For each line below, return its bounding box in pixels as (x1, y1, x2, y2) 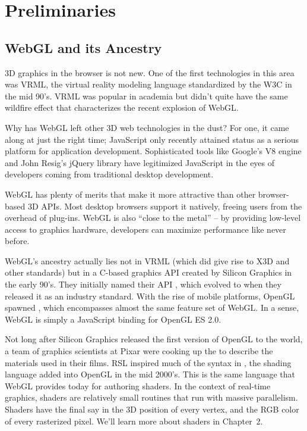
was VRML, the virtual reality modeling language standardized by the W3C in (5, 78, 292, 90)
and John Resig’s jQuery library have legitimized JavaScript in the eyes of (5, 156, 275, 168)
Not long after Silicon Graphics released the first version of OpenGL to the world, (5, 333, 303, 345)
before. (5, 235, 30, 247)
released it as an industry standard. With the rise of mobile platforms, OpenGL (5, 289, 295, 302)
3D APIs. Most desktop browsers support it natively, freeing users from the (27, 199, 302, 212)
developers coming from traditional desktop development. (5, 168, 214, 180)
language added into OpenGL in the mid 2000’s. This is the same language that (5, 368, 296, 380)
